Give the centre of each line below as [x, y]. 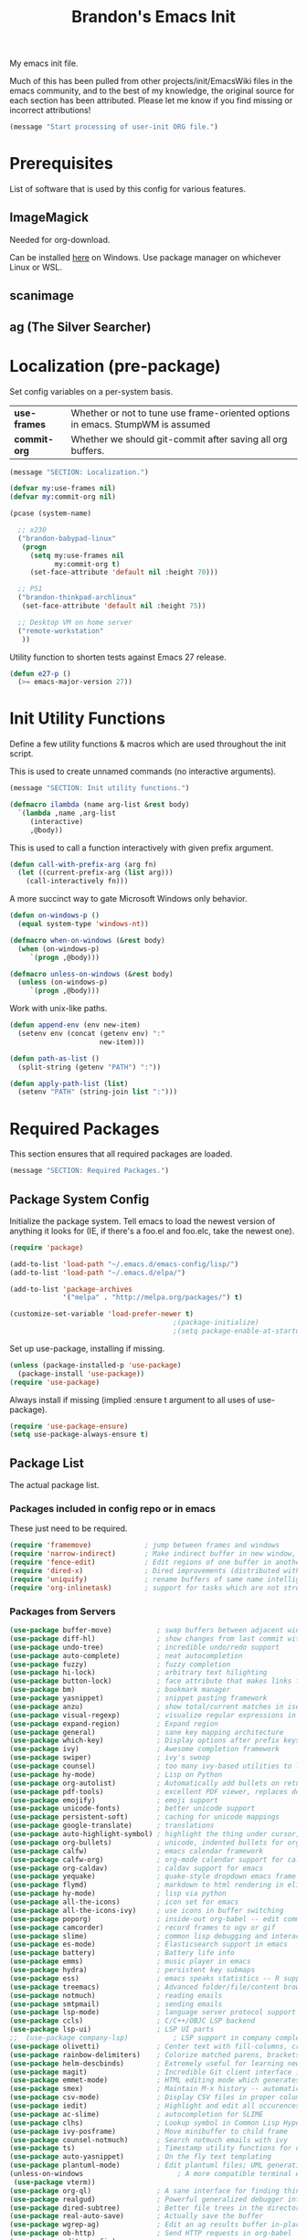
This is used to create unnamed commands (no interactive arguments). [143, 771]
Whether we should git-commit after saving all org [179, 438]
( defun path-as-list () [55, 1058]
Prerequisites [62, 164]
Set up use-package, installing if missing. [87, 1348]
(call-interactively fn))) [77, 882]
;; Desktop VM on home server [75, 622]
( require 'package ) [47, 1247]
